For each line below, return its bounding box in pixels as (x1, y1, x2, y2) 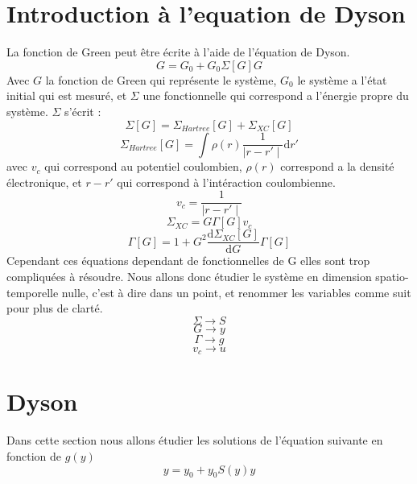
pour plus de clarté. (6, 300, 103, 316)
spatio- (375, 268, 409, 284)
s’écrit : (64, 102, 101, 119)
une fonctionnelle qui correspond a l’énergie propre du (142, 87, 409, 104)
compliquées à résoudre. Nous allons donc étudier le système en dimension (6, 268, 372, 284)
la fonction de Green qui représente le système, (45, 71, 277, 88)
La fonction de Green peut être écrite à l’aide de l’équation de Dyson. (6, 43, 350, 60)
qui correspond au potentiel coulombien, (44, 158, 242, 175)
